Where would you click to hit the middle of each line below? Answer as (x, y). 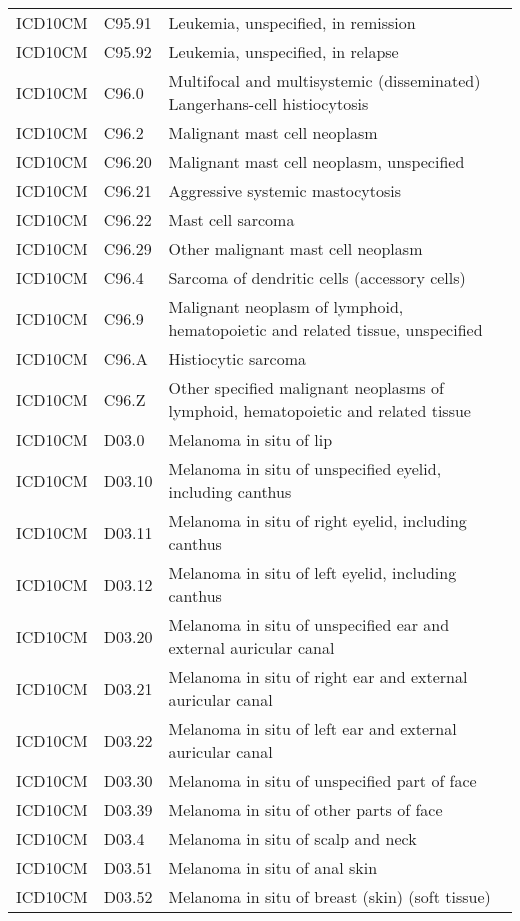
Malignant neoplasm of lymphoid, (286, 306)
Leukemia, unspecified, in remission (292, 22)
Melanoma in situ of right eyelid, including (317, 520)
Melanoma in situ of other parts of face (305, 809)
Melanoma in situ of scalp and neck (292, 838)
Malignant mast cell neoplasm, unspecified (316, 161)
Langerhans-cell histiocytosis (268, 103)
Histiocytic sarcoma (237, 358)
